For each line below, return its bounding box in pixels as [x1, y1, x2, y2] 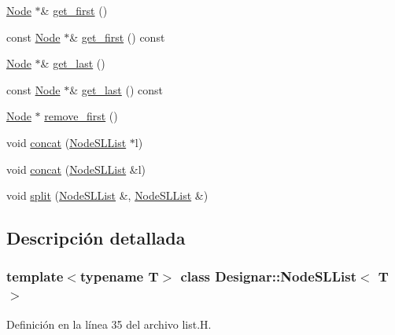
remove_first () [44, 108, 118, 124]
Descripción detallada [6, 226, 186, 250]
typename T [79, 267, 159, 286]
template [6, 267, 64, 286]
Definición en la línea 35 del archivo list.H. [6, 315, 212, 332]
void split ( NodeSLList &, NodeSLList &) [6, 187, 209, 204]
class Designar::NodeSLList [180, 267, 356, 286]
